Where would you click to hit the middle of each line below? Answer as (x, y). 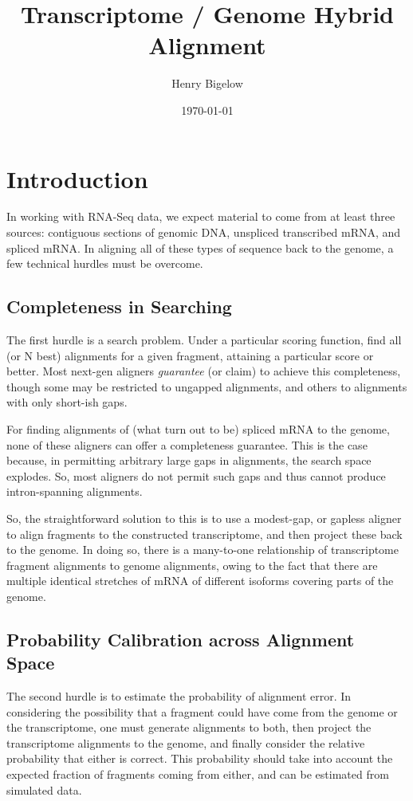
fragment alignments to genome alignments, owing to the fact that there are (192, 565)
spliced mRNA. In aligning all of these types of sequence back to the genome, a (200, 247)
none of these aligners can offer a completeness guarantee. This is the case (187, 444)
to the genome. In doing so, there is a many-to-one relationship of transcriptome (203, 550)
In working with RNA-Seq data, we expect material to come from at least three (201, 216)
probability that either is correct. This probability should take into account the (200, 758)
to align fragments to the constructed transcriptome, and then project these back (205, 534)
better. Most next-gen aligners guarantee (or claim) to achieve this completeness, (204, 371)
